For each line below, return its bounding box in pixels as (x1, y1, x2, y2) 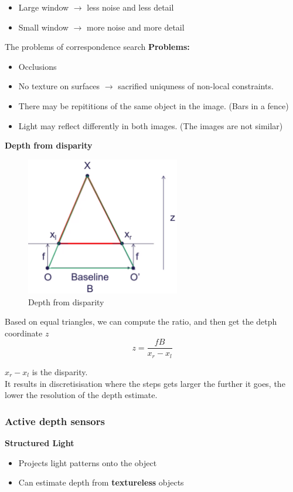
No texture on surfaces (18, 80, 100, 92)
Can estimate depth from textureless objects (18, 476, 184, 488)
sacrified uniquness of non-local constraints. (118, 80, 274, 92)
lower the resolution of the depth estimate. (5, 389, 158, 401)
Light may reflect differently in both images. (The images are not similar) (18, 119, 283, 132)
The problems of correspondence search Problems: (5, 41, 190, 53)
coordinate (5, 326, 43, 339)
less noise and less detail (87, 1, 174, 13)
